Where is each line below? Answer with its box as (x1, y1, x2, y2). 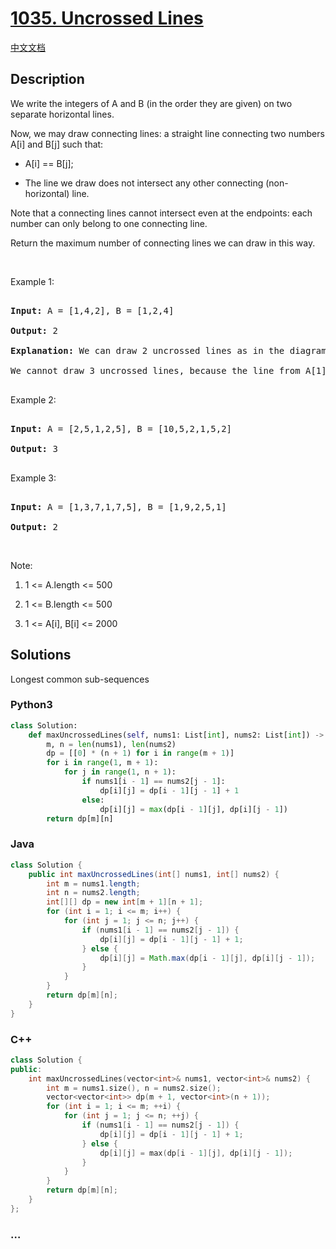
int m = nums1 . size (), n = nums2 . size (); (46, 1083, 222, 1093)
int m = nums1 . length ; (46, 878, 141, 889)
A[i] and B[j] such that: (10, 138, 104, 150)
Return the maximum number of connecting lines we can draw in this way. (10, 237, 316, 249)
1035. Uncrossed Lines (10, 7, 204, 30)
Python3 (10, 698, 53, 712)
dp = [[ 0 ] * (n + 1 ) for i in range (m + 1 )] (46, 748, 235, 759)
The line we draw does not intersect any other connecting (24, 177, 264, 189)
